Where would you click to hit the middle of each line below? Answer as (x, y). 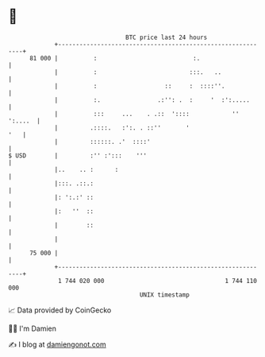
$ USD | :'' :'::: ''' (78, 155)
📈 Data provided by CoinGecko (60, 310)
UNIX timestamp (165, 295)
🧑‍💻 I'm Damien (33, 328)
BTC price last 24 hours (167, 37)
